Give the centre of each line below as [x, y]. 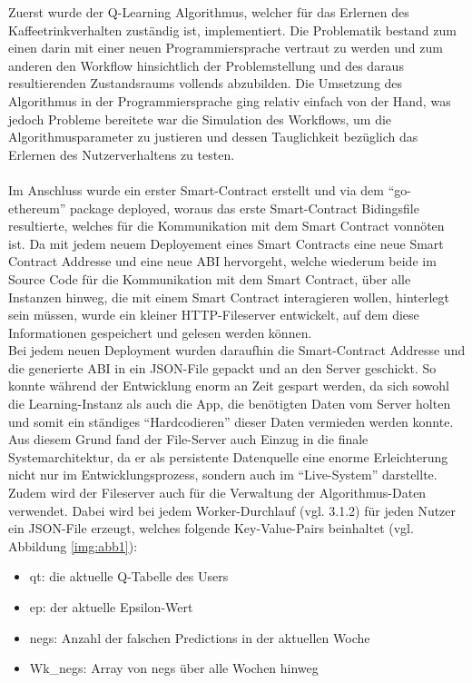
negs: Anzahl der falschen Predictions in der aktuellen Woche [200, 637]
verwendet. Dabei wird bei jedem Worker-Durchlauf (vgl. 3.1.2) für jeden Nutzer [232, 510]
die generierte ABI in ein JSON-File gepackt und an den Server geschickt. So [222, 367]
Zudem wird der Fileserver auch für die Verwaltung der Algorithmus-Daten [217, 493]
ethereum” [37, 208]
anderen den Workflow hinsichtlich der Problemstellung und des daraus [206, 65]
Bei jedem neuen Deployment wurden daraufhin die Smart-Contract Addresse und [237, 350]
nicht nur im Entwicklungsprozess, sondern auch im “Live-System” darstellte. [223, 475]
